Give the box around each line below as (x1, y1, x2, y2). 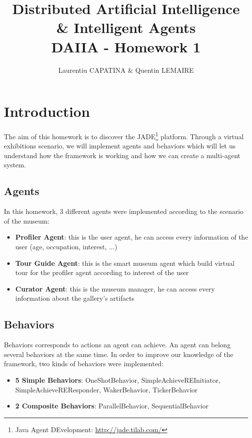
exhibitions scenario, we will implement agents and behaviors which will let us (4, 141, 236, 151)
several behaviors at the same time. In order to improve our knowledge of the (4, 349, 234, 359)
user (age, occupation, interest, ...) (15, 242, 118, 252)
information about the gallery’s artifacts (15, 293, 135, 303)
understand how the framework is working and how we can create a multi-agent (4, 150, 240, 160)
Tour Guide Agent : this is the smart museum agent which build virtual (15, 258, 235, 268)
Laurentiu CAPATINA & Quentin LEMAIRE (58, 65, 194, 75)
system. (4, 160, 26, 170)
